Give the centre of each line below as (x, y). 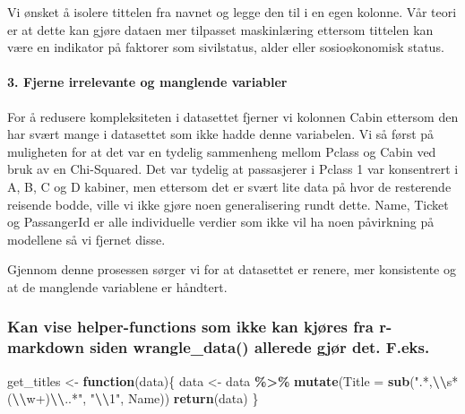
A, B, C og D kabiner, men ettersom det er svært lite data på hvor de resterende (229, 186)
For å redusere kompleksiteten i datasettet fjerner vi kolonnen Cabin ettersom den (233, 116)
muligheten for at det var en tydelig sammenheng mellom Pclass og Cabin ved (222, 151)
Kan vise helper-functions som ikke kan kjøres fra (190, 327)
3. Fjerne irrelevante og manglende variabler (147, 82)
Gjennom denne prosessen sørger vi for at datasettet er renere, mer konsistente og (232, 269)
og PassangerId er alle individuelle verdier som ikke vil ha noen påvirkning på (221, 222)
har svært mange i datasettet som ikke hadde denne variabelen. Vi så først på (221, 134)
